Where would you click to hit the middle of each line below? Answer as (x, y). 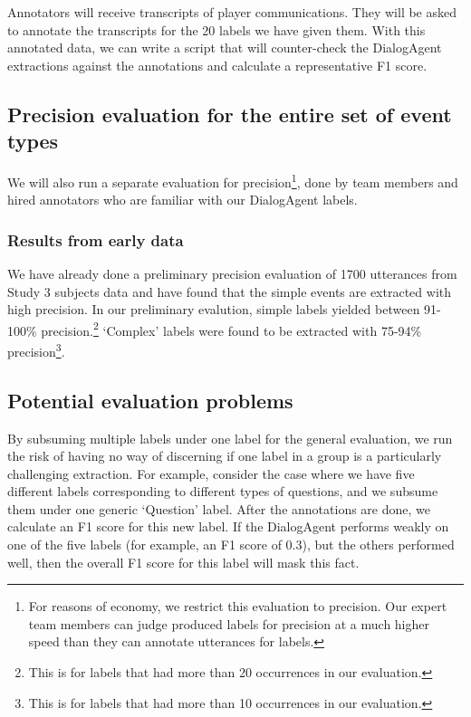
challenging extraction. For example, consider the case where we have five (211, 473)
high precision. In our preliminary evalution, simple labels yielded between (214, 309)
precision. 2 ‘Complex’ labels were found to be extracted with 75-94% (231, 329)
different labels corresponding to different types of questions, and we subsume (223, 491)
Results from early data (96, 239)
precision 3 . (36, 350)
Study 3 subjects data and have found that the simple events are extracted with (229, 291)
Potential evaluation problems (150, 400)
